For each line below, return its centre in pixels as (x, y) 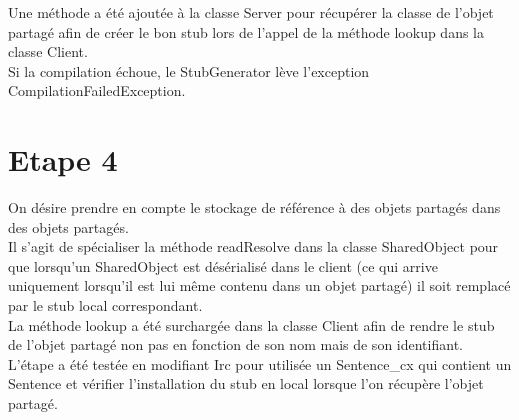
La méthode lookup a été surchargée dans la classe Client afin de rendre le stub (251, 324)
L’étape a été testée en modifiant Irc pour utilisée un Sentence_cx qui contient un (260, 363)
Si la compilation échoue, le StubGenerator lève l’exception (189, 70)
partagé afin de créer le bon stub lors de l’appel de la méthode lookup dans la (246, 31)
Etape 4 (63, 159)
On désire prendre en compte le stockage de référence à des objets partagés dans (254, 207)
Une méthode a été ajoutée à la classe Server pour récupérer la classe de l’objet (251, 12)
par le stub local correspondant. (105, 305)
